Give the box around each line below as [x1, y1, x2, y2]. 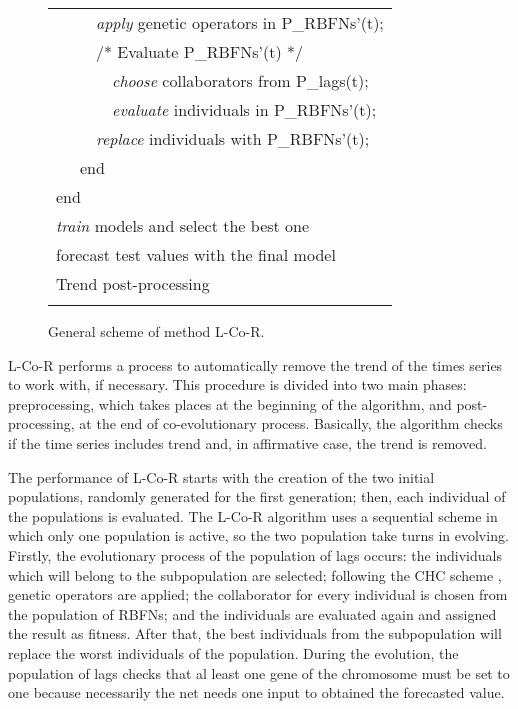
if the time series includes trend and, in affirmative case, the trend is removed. [8, 432, 487, 453]
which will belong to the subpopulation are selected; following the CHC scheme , [8, 564, 502, 585]
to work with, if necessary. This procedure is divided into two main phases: [8, 374, 467, 395]
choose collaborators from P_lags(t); [112, 69, 369, 92]
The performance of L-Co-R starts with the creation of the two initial [8, 466, 435, 487]
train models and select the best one [56, 214, 310, 237]
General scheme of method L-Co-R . [48, 321, 265, 341]
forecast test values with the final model [56, 243, 336, 266]
